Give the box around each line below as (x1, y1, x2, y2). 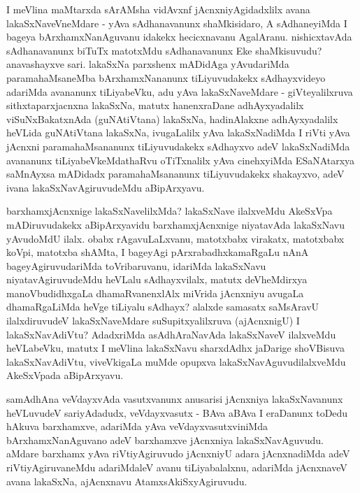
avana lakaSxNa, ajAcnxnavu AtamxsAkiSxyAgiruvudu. (6, 473, 247, 488)
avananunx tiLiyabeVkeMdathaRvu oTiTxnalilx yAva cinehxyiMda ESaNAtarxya (6, 152, 355, 167)
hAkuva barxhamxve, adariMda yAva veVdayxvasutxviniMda (6, 419, 268, 434)
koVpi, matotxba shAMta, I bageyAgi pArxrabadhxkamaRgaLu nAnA (6, 245, 309, 259)
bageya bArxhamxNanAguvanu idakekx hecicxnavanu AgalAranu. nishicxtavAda (6, 29, 352, 44)
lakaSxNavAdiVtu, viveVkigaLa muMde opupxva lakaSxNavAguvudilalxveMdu (6, 354, 346, 369)
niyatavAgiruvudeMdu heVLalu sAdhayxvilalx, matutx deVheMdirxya (6, 272, 308, 287)
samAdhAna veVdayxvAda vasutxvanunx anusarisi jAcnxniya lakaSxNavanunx (6, 392, 343, 406)
